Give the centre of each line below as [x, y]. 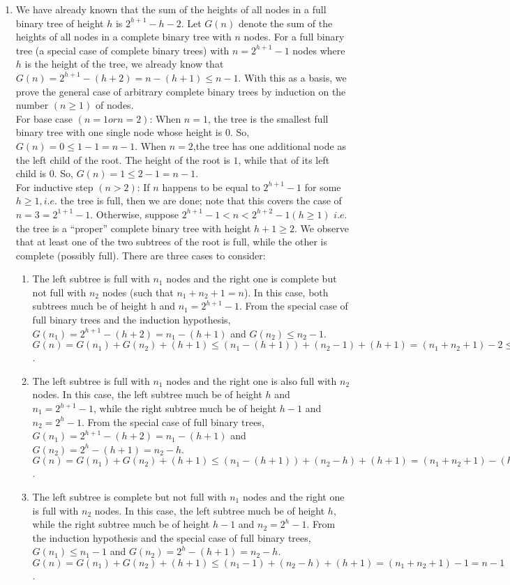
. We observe [321, 228]
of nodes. [114, 105]
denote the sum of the [285, 23]
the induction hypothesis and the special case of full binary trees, [172, 537]
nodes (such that [138, 292]
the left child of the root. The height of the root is [123, 159]
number [32, 105]
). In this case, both [286, 292]
